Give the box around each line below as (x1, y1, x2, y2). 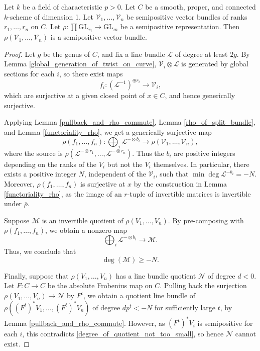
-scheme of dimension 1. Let (8, 11, 93, 22)
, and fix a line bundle (97, 48, 165, 59)
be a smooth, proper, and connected (145, 2, 256, 12)
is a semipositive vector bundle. (50, 32, 147, 42)
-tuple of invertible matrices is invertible (127, 188, 251, 199)
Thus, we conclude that (4, 246, 76, 256)
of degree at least (175, 48, 228, 59)
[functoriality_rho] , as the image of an (4, 188, 122, 199)
